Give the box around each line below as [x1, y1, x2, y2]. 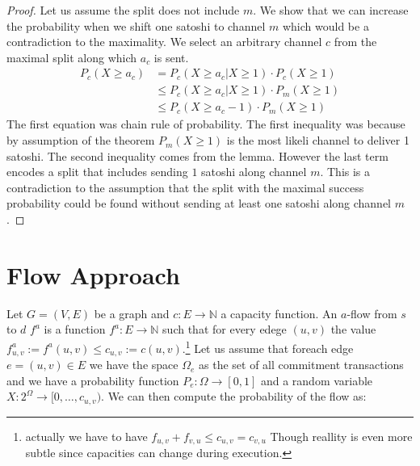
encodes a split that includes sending [6, 163, 188, 180]
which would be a [282, 17, 369, 34]
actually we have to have [25, 427, 148, 444]
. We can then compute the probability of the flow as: [101, 388, 367, 405]
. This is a [320, 163, 371, 180]
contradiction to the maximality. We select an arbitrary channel [6, 33, 322, 50]
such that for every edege [162, 321, 287, 338]
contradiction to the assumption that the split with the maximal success [6, 178, 364, 195]
